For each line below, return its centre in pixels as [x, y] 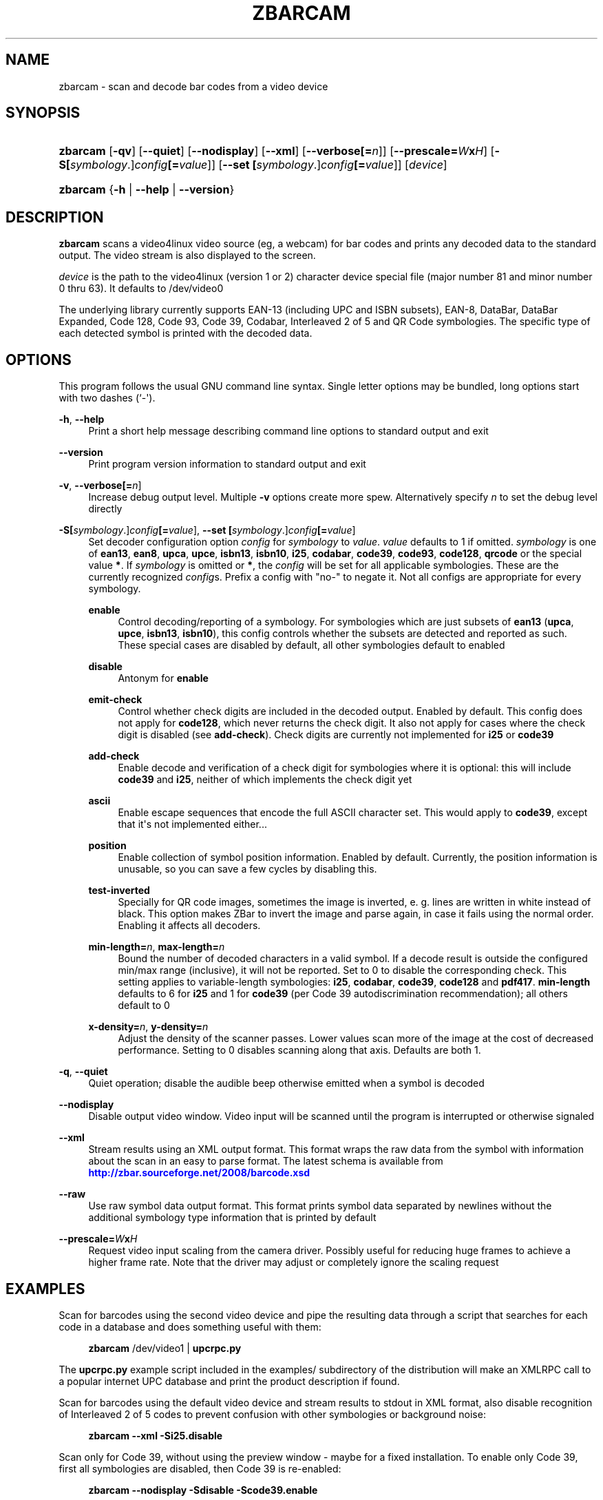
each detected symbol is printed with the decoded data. [186, 333]
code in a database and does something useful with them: [190, 1326]
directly [105, 509]
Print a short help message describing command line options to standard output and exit [288, 431]
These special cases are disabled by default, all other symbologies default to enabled [311, 645]
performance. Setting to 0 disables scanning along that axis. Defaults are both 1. [299, 1050]
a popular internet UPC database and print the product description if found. [229, 1381]
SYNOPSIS [43, 113]
